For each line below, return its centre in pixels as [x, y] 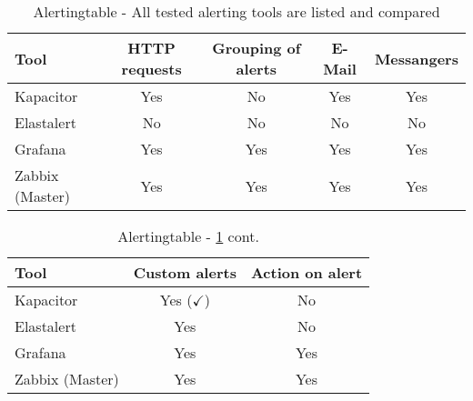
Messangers [416, 58]
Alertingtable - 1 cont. [188, 236]
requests [151, 69]
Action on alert [307, 272]
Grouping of [257, 48]
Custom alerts [185, 272]
